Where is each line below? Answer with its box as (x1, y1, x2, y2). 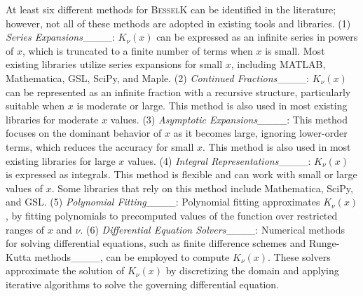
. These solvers (268, 249, 331, 264)
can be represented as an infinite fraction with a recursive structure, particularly (6, 84, 351, 99)
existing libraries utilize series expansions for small (6, 57, 223, 72)
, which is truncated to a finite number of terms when (22, 43, 253, 58)
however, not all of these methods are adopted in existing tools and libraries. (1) (6, 15, 351, 30)
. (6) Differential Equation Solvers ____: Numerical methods (80, 222, 345, 236)
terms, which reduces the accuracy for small (6, 139, 194, 154)
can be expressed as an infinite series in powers (156, 29, 358, 44)
